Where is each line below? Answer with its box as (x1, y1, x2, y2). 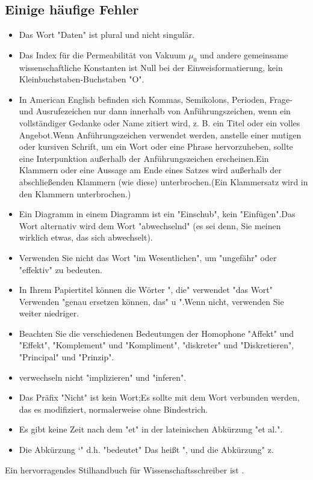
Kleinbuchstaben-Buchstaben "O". (19, 73, 144, 85)
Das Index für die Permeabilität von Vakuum (19, 48, 186, 61)
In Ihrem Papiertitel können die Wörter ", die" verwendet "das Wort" (19, 283, 273, 296)
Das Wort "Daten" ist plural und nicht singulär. (19, 28, 195, 41)
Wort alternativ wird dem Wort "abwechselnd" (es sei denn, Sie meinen (19, 219, 281, 232)
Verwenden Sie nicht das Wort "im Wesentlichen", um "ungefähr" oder (19, 251, 277, 263)
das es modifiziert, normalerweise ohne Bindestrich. (19, 402, 208, 415)
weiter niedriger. (19, 307, 79, 319)
